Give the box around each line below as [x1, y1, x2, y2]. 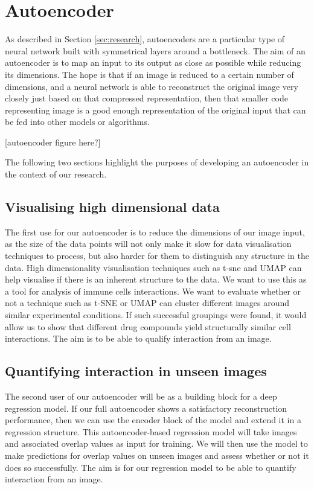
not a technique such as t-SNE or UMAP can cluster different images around [5, 296, 290, 309]
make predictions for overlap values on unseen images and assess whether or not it [5, 449, 309, 461]
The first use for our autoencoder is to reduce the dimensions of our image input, [5, 225, 305, 238]
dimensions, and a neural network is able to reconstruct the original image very [5, 80, 298, 92]
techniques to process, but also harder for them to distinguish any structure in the [5, 249, 310, 262]
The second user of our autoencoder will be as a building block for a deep [5, 390, 277, 402]
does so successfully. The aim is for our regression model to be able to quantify [5, 461, 296, 473]
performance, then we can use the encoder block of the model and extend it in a [5, 414, 301, 426]
